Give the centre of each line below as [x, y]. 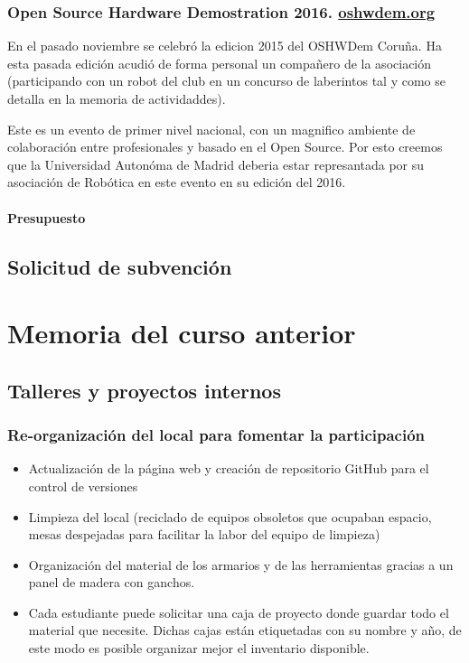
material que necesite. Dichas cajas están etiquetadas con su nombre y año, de [245, 630]
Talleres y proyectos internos [144, 390]
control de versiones [83, 486]
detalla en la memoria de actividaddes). [117, 98]
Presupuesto [47, 217]
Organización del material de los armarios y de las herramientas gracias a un [241, 564]
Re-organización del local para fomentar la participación [216, 435]
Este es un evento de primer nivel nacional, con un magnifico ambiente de [211, 129]
